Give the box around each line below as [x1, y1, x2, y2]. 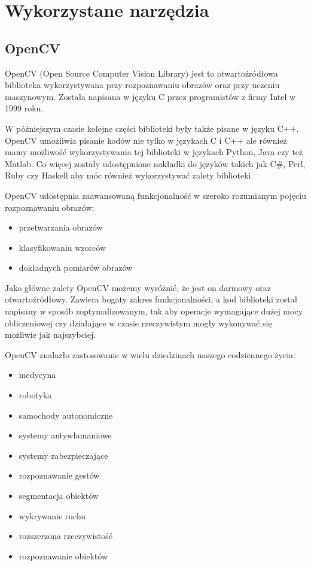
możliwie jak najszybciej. [5, 328, 96, 341]
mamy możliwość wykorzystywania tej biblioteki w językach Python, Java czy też [5, 146, 303, 158]
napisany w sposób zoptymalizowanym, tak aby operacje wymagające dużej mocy [5, 305, 303, 317]
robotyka [19, 389, 52, 401]
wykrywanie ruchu [19, 509, 86, 522]
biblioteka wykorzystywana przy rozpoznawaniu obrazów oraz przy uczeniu [5, 78, 280, 91]
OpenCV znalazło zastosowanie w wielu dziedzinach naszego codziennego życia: [5, 348, 295, 361]
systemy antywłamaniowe [19, 429, 112, 441]
